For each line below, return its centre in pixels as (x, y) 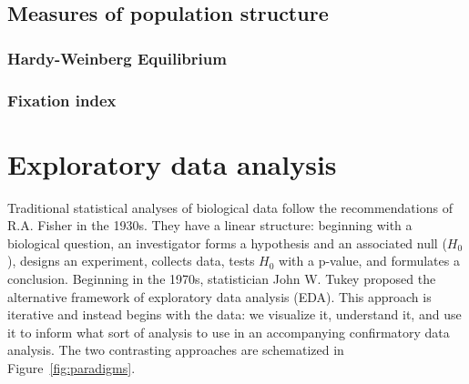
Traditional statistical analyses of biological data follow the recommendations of (230, 207)
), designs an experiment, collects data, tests (131, 261)
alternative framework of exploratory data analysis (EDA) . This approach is (219, 296)
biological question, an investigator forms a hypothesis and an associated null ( (227, 243)
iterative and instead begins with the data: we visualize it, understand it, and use (234, 314)
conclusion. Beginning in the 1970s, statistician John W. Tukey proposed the (222, 278)
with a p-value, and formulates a (369, 261)
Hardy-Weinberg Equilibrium (117, 58)
